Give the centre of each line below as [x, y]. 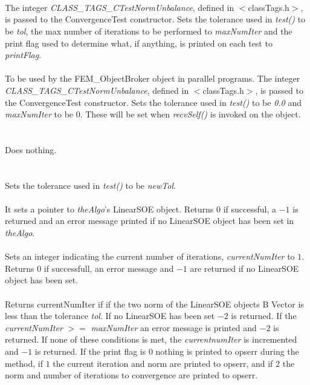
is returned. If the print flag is [90, 351]
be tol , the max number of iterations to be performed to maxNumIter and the [149, 31]
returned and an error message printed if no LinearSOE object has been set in [150, 221]
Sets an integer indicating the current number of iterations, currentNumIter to [150, 256]
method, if [24, 363]
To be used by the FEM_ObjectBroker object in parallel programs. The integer [153, 78]
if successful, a [250, 209]
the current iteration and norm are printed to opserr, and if [163, 363]
